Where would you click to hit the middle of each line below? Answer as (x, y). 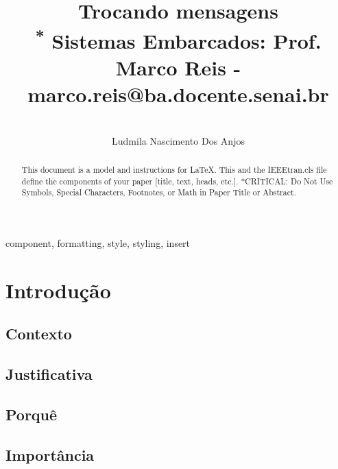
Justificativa (49, 374)
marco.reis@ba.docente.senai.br (178, 94)
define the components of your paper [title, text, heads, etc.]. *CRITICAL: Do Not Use (177, 181)
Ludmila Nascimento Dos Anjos (178, 140)
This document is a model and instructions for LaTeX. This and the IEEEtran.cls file (174, 169)
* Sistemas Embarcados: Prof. (178, 39)
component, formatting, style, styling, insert (98, 242)
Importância (50, 454)
